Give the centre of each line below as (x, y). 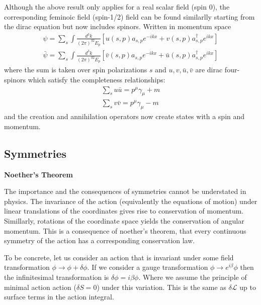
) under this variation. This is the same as (161, 287)
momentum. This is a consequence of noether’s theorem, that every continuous (125, 230)
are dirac (209, 70)
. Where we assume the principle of (193, 277)
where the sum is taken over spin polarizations (76, 70)
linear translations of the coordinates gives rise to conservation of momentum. (124, 211)
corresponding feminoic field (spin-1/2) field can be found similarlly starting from (129, 16)
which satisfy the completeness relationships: (97, 80)
